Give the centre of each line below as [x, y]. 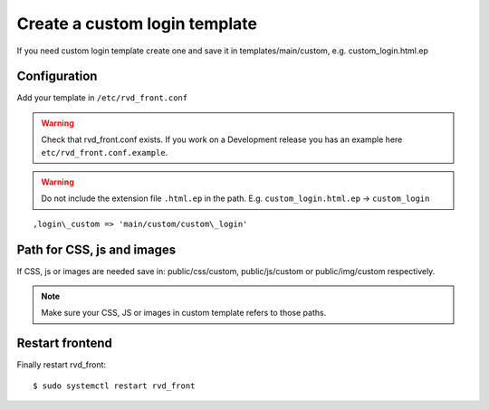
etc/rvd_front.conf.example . [105, 152]
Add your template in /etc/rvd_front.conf [102, 98]
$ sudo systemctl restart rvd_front [114, 386]
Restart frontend [65, 343]
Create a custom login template [137, 24]
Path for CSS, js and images [96, 249]
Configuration [57, 76]
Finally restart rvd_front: [62, 365]
